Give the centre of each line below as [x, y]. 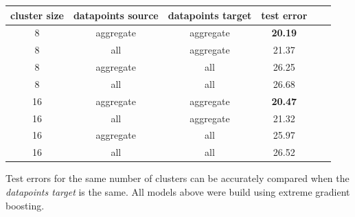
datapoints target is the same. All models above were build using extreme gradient [178, 191]
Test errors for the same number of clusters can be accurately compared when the [177, 178]
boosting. [25, 205]
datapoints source [116, 15]
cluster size [37, 15]
